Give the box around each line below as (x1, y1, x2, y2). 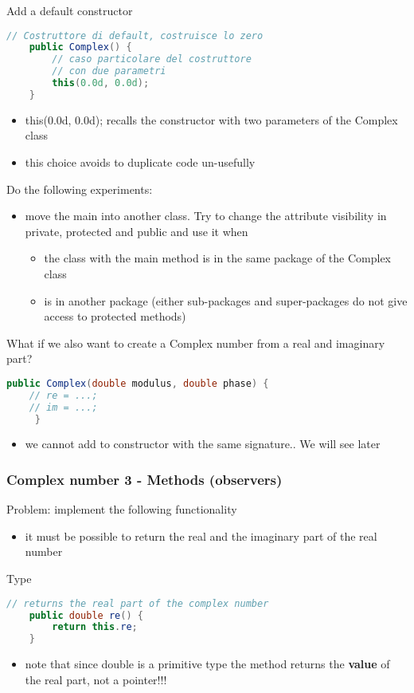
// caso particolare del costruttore (52, 53, 252, 65)
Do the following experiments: (6, 180, 153, 197)
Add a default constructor (6, 2, 133, 18)
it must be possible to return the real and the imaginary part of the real (25, 527, 377, 544)
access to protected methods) (44, 308, 186, 325)
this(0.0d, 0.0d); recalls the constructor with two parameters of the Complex (25, 111, 398, 128)
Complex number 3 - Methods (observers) (6, 469, 283, 489)
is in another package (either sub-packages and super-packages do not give (44, 292, 408, 309)
